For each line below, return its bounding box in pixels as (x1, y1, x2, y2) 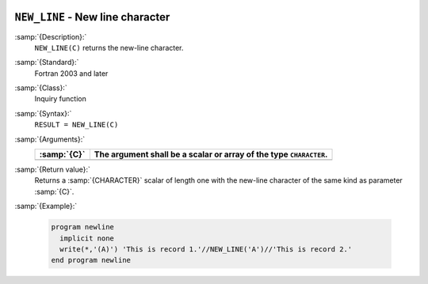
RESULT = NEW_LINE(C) (34, 120, 119, 130)
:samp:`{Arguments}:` (14, 134, 86, 144)
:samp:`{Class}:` (14, 83, 67, 93)
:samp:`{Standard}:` (14, 58, 79, 67)
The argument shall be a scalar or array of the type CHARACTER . (94, 149, 328, 160)
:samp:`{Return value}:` (14, 165, 91, 174)
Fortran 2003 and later (34, 68, 109, 78)
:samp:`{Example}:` (14, 202, 78, 211)
